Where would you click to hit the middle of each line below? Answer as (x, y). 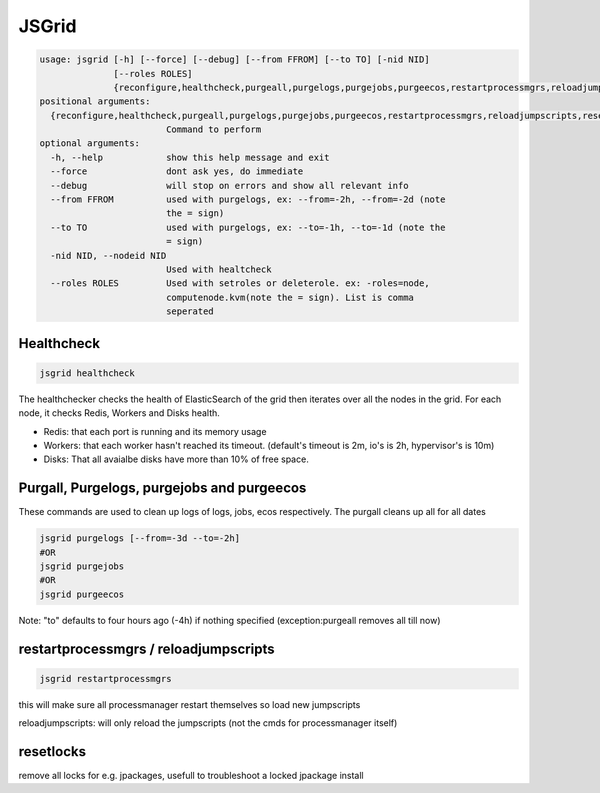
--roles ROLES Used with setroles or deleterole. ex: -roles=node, (240, 283)
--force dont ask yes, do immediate (177, 171)
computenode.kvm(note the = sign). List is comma (290, 297)
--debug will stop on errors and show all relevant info (229, 185)
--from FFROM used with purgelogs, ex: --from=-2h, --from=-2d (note (248, 199)
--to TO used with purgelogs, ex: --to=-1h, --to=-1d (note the (248, 227)
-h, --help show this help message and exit (190, 157)
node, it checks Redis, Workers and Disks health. (119, 413)
